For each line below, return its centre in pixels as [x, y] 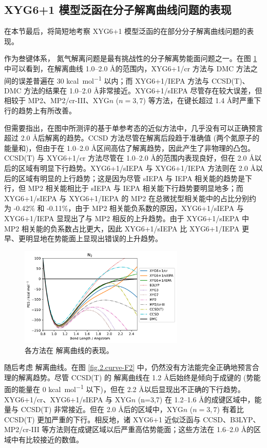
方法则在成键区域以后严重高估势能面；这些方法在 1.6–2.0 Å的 [151, 429]
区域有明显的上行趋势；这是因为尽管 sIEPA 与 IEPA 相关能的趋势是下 [135, 178]
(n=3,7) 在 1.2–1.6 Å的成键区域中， [196, 399]
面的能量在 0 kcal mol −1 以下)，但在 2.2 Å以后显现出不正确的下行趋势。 [125, 388]
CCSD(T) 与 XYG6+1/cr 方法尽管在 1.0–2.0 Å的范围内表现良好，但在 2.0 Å [129, 158]
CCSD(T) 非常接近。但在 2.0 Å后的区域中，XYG [102, 409]
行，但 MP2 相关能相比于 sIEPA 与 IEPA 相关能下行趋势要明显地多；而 [124, 188]
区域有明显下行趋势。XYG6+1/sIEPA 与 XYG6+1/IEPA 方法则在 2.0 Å [137, 168]
